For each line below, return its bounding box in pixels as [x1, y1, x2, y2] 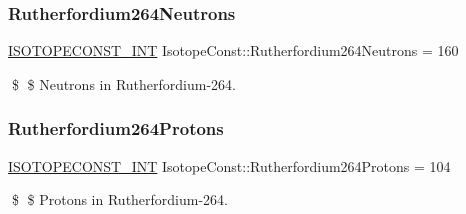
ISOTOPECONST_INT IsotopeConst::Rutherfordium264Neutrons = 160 [8, 40, 459, 61]
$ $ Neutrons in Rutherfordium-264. [11, 73, 236, 94]
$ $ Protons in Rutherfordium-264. [11, 189, 229, 210]
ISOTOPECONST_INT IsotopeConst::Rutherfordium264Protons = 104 [8, 155, 451, 176]
